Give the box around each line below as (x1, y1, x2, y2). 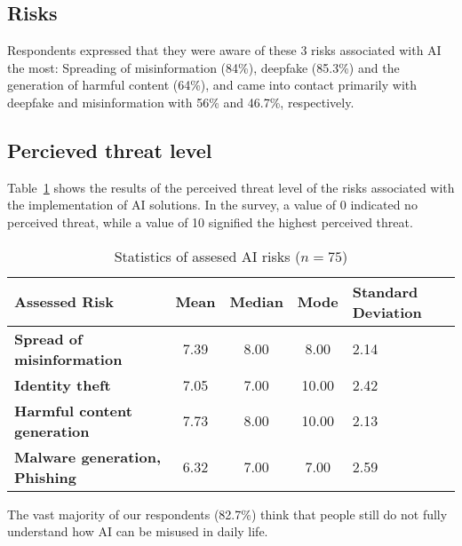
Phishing (14, 466, 76, 487)
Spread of (14, 328, 83, 349)
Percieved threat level (7, 136, 212, 163)
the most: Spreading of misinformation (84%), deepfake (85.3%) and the (7, 58, 400, 76)
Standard (352, 281, 418, 302)
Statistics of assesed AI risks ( (114, 245, 301, 266)
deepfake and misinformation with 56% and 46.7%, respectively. (7, 92, 354, 111)
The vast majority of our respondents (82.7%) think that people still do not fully (7, 504, 448, 523)
